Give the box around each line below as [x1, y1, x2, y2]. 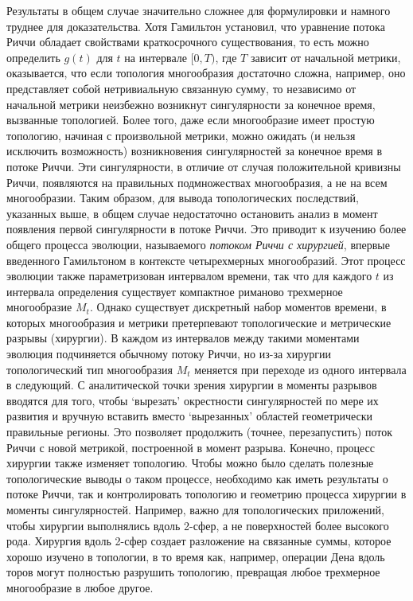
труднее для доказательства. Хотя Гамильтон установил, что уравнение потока [6, 18, 385, 34]
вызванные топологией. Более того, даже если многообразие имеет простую [6, 111, 375, 128]
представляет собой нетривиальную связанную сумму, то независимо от [6, 80, 357, 96]
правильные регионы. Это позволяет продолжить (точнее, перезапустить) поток [6, 423, 392, 440]
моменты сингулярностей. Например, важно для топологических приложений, [6, 501, 384, 517]
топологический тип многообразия [6, 361, 173, 377]
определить [6, 49, 60, 65]
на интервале [124, 49, 187, 65]
